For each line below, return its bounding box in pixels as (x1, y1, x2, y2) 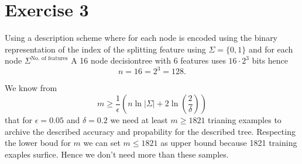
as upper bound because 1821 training (160, 137, 297, 149)
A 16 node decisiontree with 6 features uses (71, 54, 226, 67)
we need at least (110, 114, 168, 125)
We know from (5, 82, 57, 94)
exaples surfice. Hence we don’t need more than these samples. (5, 148, 229, 160)
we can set (83, 137, 121, 149)
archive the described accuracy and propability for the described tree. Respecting (5, 125, 296, 137)
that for (5, 114, 33, 125)
